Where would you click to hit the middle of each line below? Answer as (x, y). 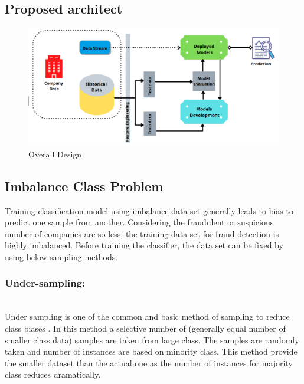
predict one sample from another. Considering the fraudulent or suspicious (139, 222)
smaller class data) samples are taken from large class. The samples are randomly (152, 339)
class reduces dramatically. (53, 374)
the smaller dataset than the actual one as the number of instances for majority (149, 362)
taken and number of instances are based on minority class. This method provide (151, 351)
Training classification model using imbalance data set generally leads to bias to (149, 210)
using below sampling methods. (61, 256)
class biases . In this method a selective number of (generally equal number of (145, 328)
